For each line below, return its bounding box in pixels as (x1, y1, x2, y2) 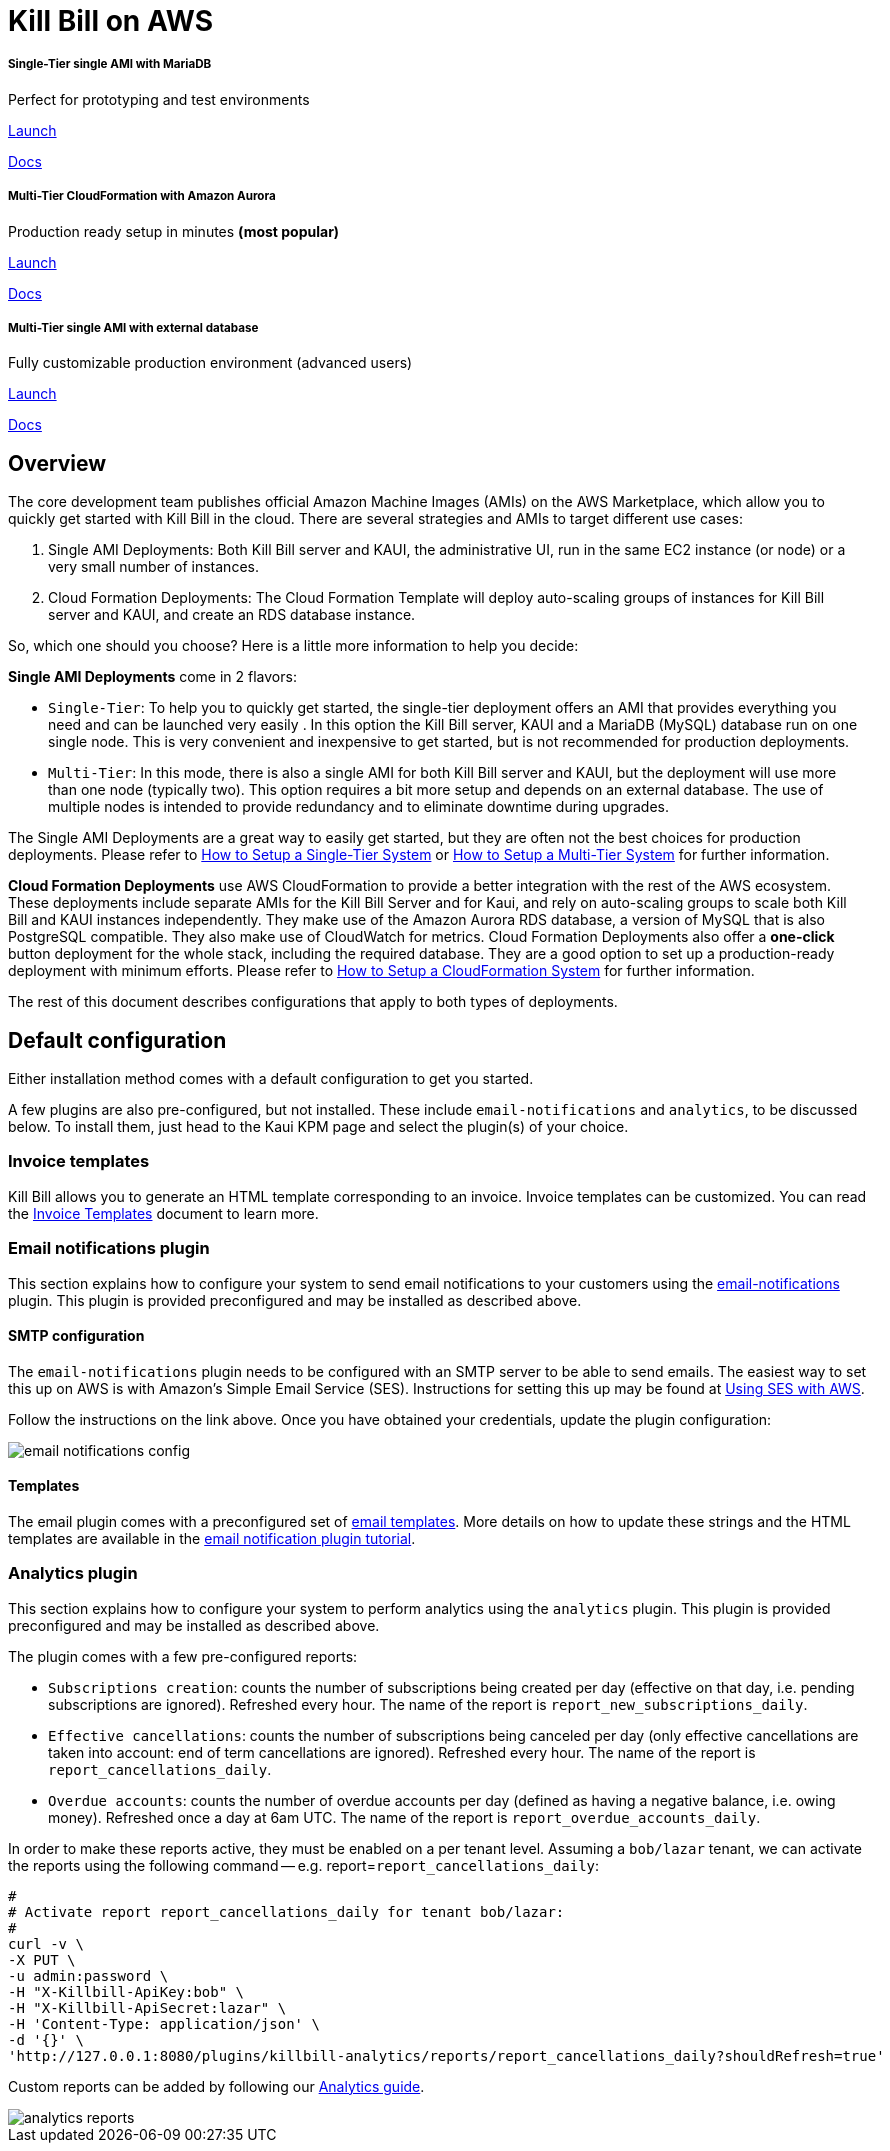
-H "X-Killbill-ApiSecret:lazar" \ (8, 1999, 287, 2016)
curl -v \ (8, 1935, 84, 1952)
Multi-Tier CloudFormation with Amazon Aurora (8, 189, 276, 204)
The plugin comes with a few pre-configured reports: (8, 1647, 358, 1665)
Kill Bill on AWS (8, 4, 214, 38)
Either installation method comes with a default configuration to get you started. (8, 1070, 534, 1088)
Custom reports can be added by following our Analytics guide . (8, 2077, 425, 2095)
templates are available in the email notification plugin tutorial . (8, 1529, 416, 1547)
